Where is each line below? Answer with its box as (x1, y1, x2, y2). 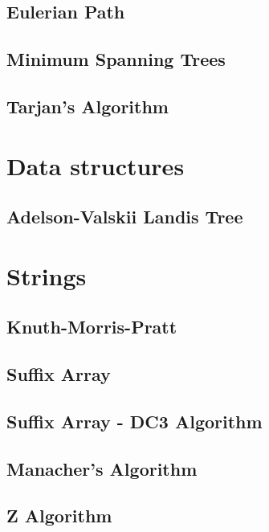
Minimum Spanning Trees (6, 47, 226, 72)
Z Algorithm (6, 503, 112, 528)
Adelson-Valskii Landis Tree (6, 204, 243, 229)
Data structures (6, 149, 185, 182)
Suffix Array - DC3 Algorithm (6, 408, 263, 433)
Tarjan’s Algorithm (6, 93, 169, 118)
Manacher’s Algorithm (6, 456, 198, 481)
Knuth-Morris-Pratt (6, 314, 177, 339)
